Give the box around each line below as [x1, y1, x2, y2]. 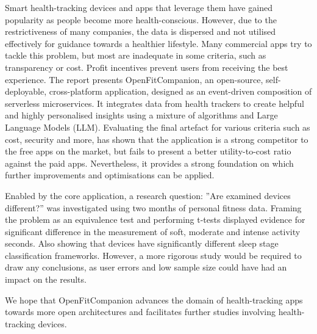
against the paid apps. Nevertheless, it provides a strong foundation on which [5, 156, 294, 169]
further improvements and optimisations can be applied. [5, 169, 215, 181]
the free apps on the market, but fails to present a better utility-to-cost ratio [5, 145, 291, 158]
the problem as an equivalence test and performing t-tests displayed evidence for [5, 213, 305, 226]
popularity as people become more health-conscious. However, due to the [5, 13, 277, 26]
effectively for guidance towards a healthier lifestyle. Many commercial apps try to [5, 37, 312, 49]
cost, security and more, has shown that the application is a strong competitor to [5, 133, 308, 145]
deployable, [5, 85, 47, 98]
